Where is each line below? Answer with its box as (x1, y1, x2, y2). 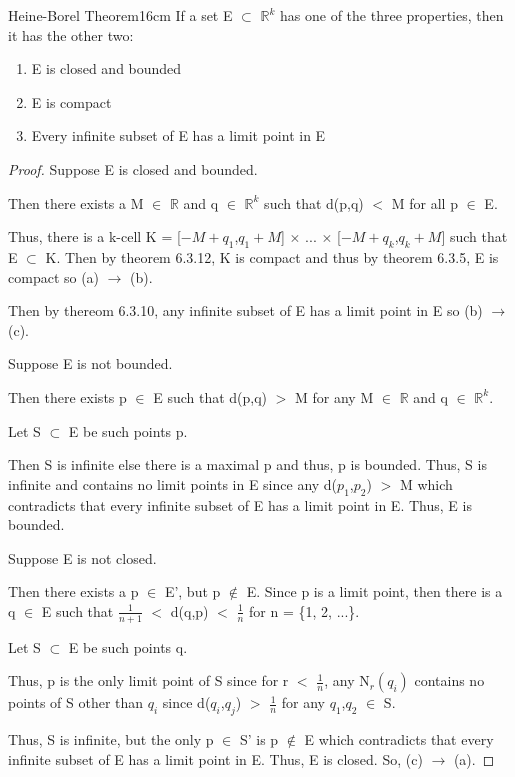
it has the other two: (8, 24, 134, 45)
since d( (162, 692, 211, 713)
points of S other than (8, 692, 144, 713)
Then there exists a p (8, 581, 139, 602)
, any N (324, 670, 370, 691)
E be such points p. (68, 420, 188, 441)
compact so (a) (8, 266, 100, 287)
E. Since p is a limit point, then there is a (246, 581, 503, 602)
